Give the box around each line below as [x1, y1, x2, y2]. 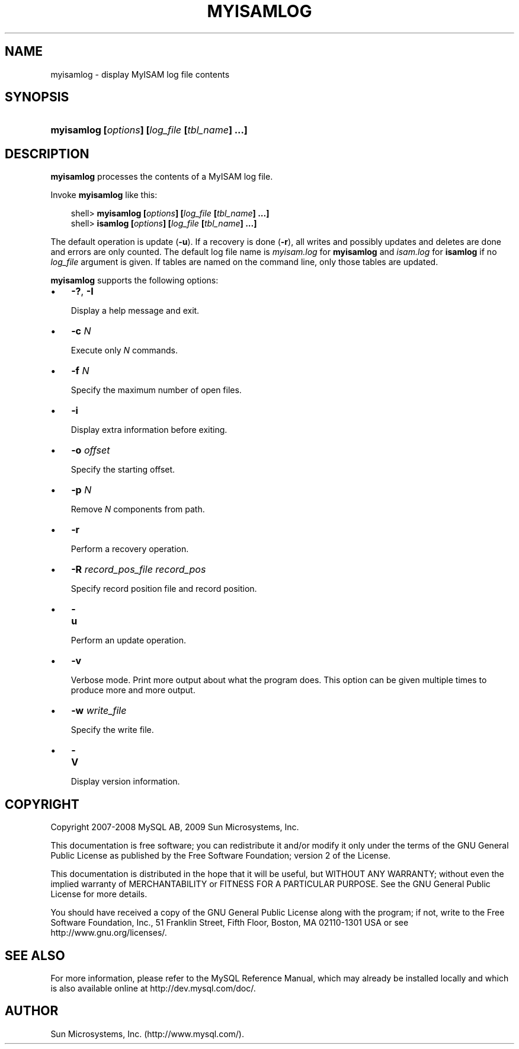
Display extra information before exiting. [71, 425, 228, 435]
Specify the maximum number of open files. [71, 385, 242, 396]
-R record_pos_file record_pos [71, 563, 206, 576]
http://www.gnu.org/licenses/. [50, 927, 167, 938]
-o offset [71, 444, 110, 457]
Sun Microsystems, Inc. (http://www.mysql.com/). [50, 1028, 244, 1039]
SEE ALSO [5, 948, 65, 963]
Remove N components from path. [71, 504, 205, 515]
